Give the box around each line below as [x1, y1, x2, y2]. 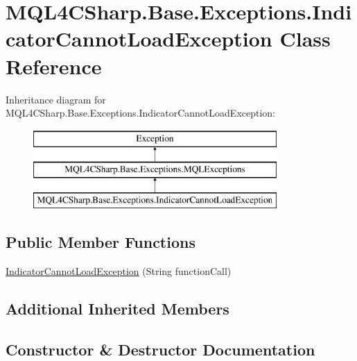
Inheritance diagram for [6, 92, 106, 106]
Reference [6, 51, 102, 80]
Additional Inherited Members [6, 297, 229, 319]
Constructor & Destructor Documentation [6, 338, 315, 360]
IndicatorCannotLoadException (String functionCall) [6, 263, 232, 278]
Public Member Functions [6, 231, 195, 253]
